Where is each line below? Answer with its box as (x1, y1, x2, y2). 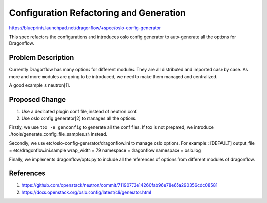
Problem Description (9, 53, 74, 62)
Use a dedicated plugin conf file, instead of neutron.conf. (21, 108, 138, 114)
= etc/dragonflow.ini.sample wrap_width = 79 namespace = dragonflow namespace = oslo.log (9, 147, 201, 153)
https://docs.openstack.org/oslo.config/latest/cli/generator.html (21, 189, 152, 195)
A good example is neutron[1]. (9, 82, 70, 88)
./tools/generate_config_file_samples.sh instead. (9, 131, 108, 137)
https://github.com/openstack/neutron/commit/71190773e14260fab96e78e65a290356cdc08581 (21, 182, 218, 188)
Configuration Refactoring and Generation (9, 7, 186, 18)
